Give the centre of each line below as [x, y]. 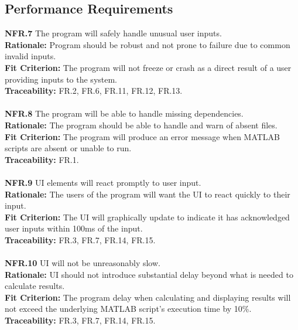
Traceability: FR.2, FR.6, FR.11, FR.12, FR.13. [94, 91]
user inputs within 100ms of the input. [74, 228]
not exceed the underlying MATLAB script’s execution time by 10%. [128, 309]
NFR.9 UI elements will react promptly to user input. [103, 182]
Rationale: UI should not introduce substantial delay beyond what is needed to [149, 274]
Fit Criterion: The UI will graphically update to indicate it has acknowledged [147, 217]
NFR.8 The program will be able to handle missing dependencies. [124, 113]
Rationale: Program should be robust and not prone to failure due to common [148, 44]
